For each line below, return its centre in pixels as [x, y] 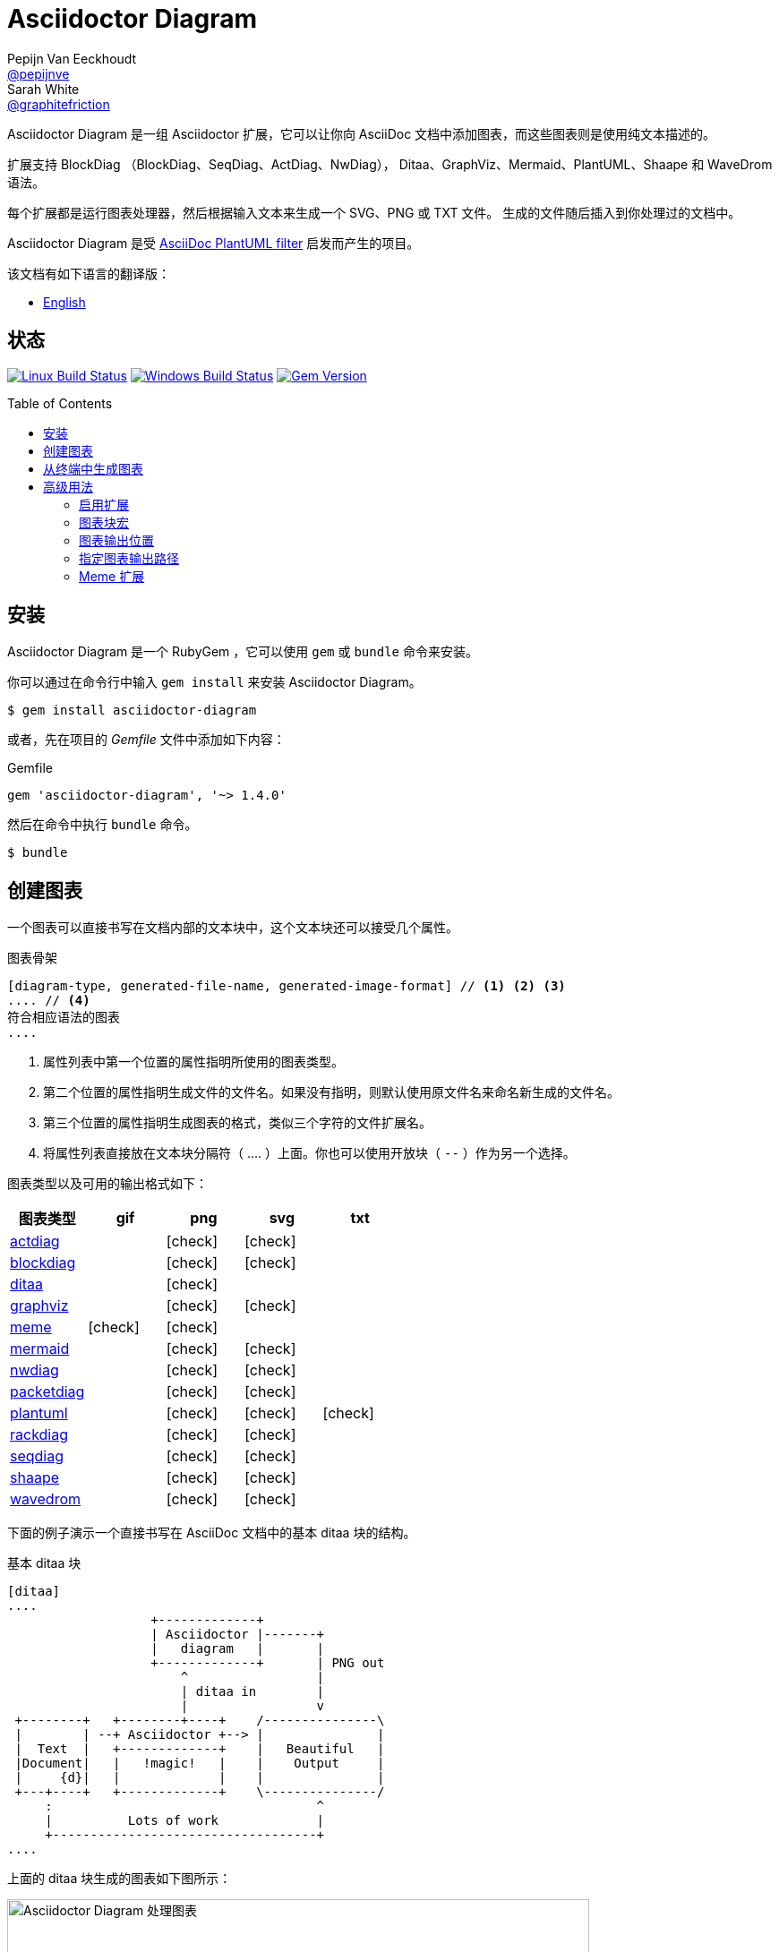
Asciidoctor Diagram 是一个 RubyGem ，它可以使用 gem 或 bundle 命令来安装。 [243, 652]
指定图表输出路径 [129, 558]
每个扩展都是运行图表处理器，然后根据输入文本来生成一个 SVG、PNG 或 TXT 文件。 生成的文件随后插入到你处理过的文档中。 [374, 212]
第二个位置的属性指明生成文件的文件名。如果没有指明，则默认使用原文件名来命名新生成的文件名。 [331, 1092]
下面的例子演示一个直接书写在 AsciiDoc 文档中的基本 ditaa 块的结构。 [212, 1533]
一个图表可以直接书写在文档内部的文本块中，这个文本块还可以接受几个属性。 [233, 928]
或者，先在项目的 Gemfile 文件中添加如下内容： [146, 740]
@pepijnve [39, 73]
